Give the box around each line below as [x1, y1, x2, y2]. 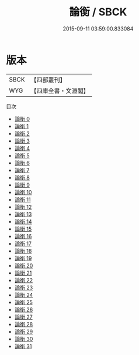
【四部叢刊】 [30, 76, 66, 84]
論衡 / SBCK [69, 5, 127, 19]
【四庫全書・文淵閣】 [30, 86, 89, 94]
